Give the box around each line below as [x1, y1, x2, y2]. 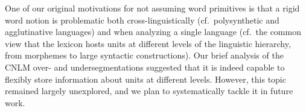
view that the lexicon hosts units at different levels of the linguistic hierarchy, [5, 37, 291, 49]
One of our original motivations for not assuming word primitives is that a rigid [5, 2, 300, 14]
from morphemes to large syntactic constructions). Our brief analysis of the [5, 49, 284, 62]
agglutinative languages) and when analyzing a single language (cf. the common [5, 25, 301, 38]
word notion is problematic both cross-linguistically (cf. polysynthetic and [5, 13, 279, 26]
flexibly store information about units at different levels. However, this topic [5, 72, 286, 85]
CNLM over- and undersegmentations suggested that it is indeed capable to [5, 60, 285, 73]
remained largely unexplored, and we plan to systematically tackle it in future [5, 84, 293, 97]
